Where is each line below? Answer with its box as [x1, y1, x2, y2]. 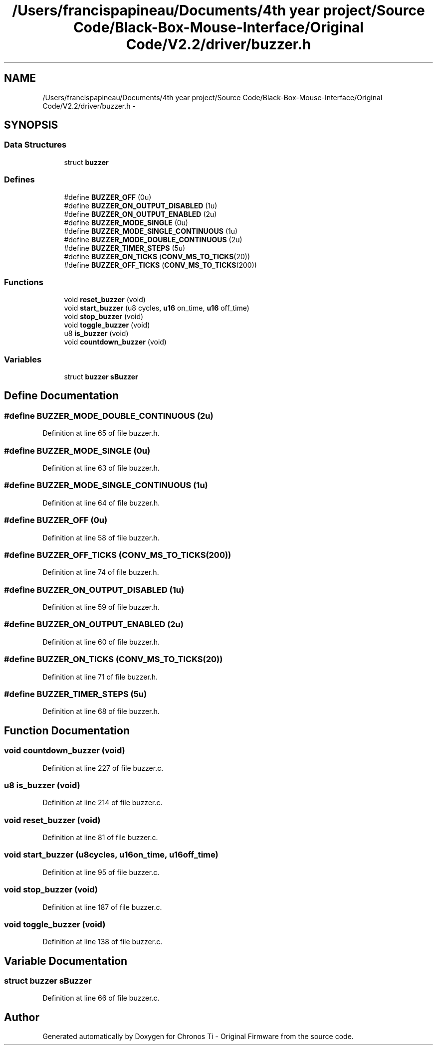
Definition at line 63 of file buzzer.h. [42, 464, 160, 473]
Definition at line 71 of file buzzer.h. [42, 672, 158, 681]
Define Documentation [4, 389, 119, 402]
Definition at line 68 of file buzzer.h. [42, 707, 160, 716]
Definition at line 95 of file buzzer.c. [42, 868, 160, 876]
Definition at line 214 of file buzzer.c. [42, 798, 163, 807]
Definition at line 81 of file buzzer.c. [42, 833, 158, 842]
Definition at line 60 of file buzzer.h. [42, 637, 160, 646]
